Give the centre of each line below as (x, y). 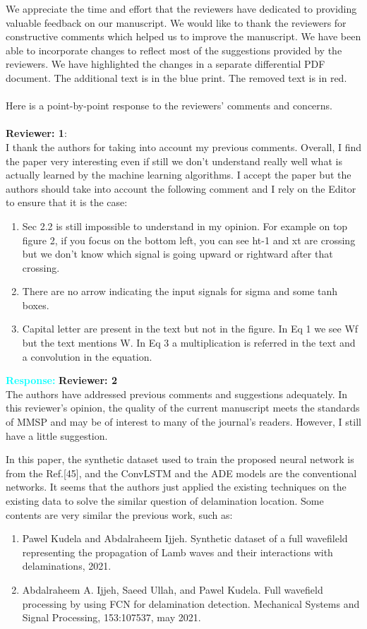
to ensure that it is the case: (67, 202)
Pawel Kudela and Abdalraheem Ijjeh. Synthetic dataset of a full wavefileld (185, 538)
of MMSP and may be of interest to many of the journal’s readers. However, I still (183, 422)
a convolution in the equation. (87, 356)
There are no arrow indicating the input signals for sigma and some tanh (180, 291)
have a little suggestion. (57, 435)
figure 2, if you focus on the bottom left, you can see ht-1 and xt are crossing (189, 240)
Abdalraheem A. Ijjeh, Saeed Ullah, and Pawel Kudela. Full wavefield (173, 589)
